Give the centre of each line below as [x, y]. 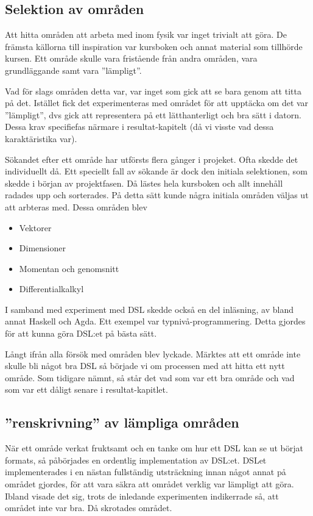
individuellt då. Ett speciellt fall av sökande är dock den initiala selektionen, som [156, 171]
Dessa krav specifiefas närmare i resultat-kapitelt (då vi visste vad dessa [139, 127]
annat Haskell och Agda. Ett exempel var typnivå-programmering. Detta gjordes [155, 321]
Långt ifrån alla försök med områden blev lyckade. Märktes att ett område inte [153, 353]
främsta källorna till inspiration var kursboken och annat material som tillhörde [154, 46]
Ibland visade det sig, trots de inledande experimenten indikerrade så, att [142, 496]
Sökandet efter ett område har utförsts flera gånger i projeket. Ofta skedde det [152, 159]
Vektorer [35, 227]
